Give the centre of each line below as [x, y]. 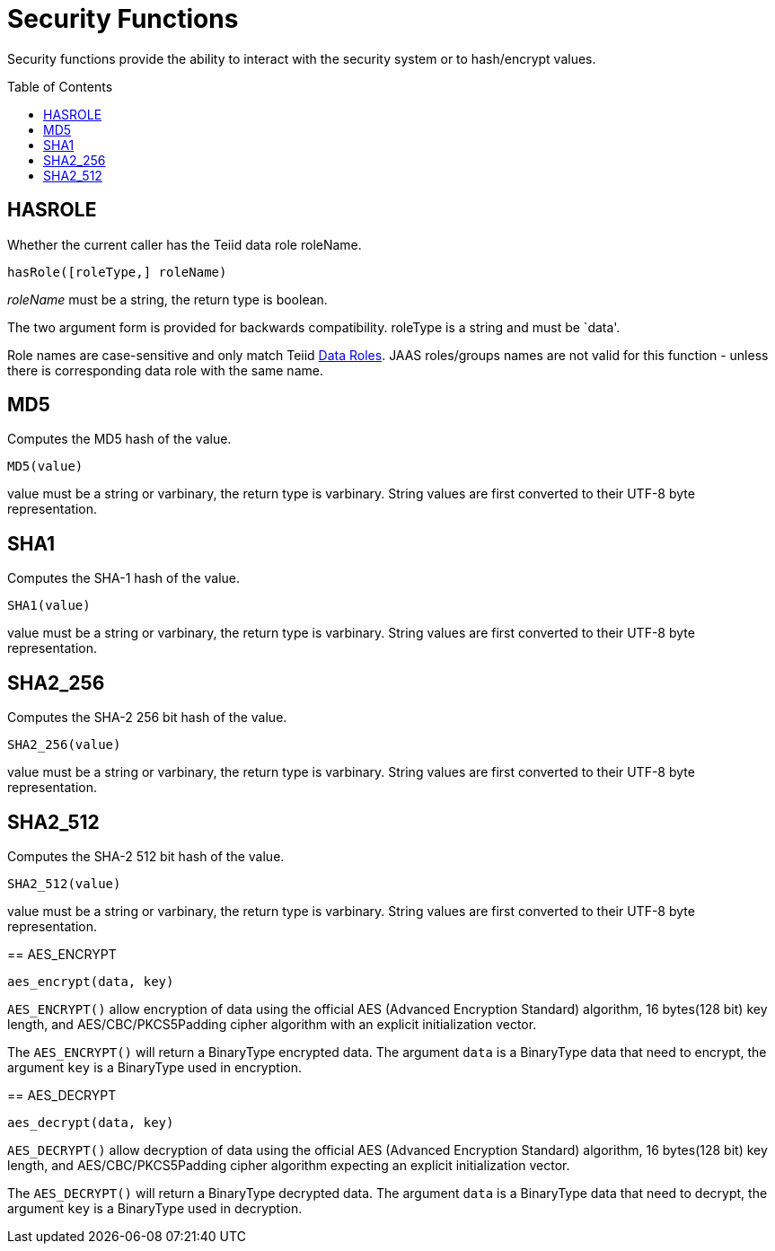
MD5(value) [45, 467]
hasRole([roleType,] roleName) [117, 272]
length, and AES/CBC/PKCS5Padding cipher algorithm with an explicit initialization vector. [272, 1024]
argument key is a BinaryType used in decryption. [155, 1208]
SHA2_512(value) [64, 883]
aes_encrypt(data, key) [91, 981]
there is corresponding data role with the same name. [165, 370]
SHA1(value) [49, 606]
